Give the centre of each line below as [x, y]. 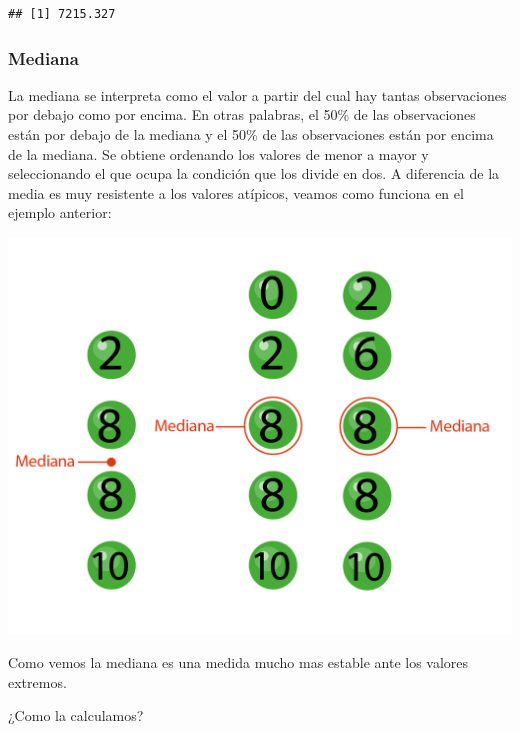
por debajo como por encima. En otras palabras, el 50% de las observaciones [242, 114]
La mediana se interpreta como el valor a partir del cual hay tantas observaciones [257, 94]
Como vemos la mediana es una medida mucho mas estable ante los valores [238, 662]
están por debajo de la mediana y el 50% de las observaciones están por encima [251, 134]
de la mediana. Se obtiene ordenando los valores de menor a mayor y [218, 153]
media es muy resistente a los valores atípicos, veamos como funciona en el [236, 192]
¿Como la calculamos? [76, 715]
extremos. [37, 681]
